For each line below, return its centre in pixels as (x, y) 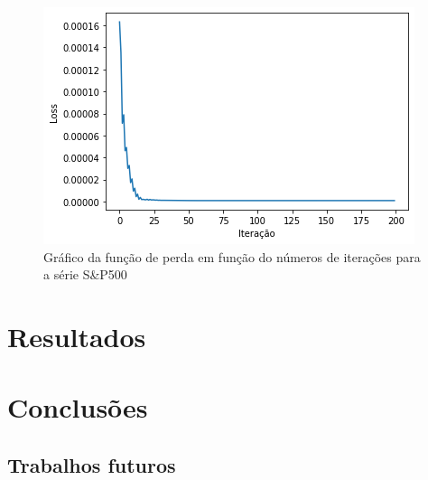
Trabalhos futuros (92, 464)
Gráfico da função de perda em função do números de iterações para (232, 256)
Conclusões (78, 407)
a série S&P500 (85, 274)
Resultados (77, 336)
